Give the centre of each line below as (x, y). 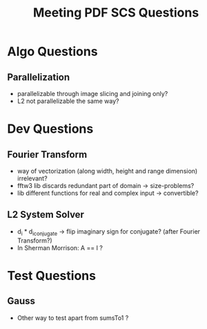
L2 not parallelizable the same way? (68, 101)
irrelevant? (32, 178)
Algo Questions (52, 51)
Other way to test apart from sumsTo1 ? (73, 318)
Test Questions (52, 275)
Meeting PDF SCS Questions (116, 13)
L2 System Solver (46, 215)
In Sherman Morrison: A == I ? (60, 247)
